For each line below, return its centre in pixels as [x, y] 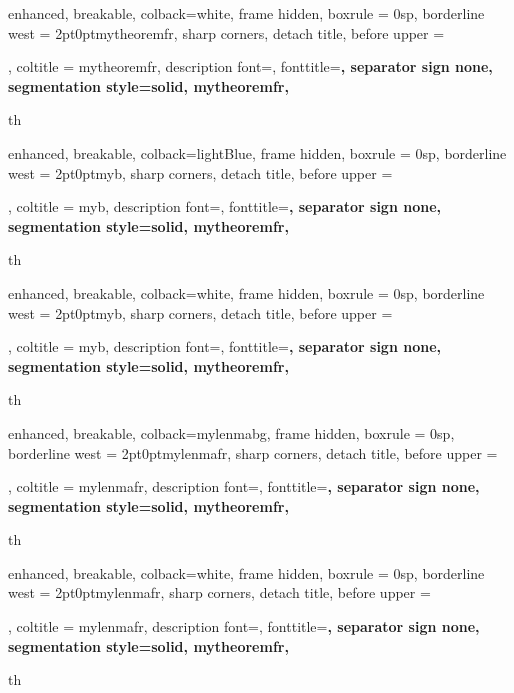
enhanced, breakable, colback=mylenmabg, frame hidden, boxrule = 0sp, [231, 432]
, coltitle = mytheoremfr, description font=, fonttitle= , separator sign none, [250, 66]
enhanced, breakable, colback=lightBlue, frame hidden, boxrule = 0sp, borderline [257, 152]
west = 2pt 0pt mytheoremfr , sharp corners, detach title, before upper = [226, 32]
